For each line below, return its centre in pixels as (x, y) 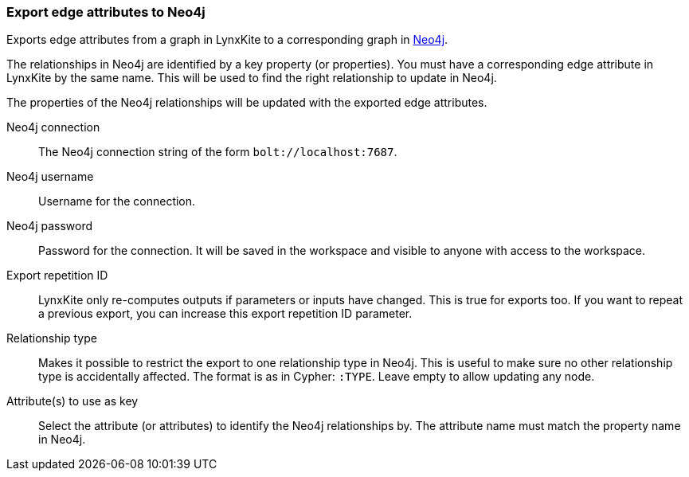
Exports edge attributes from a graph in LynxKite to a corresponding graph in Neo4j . (227, 40)
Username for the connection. (117, 201)
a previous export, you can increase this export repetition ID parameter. (225, 314)
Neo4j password (50, 226)
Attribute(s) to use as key (72, 401)
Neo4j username (50, 177)
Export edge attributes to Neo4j (106, 12)
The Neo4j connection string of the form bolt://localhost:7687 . (218, 152)
